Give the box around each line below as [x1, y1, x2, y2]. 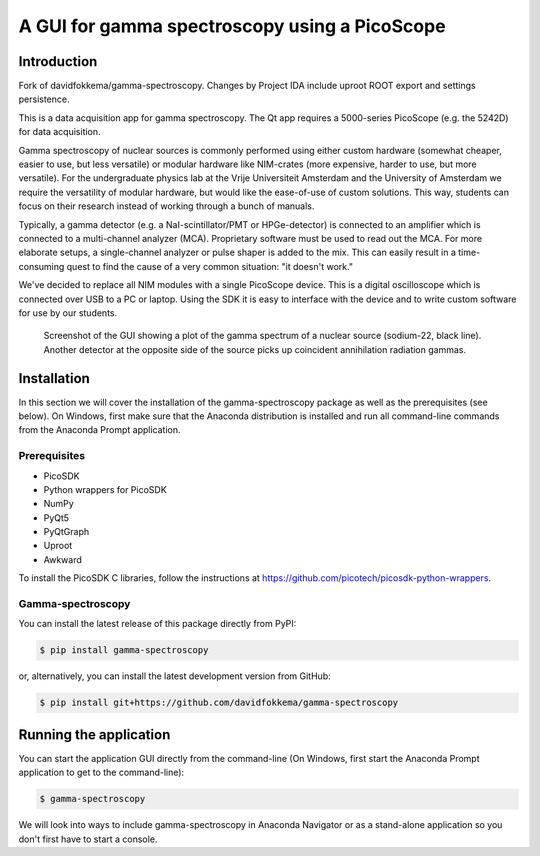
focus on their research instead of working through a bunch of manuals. [18, 200, 315, 212]
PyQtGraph [43, 526, 90, 538]
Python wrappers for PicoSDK [43, 483, 167, 495]
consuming [18, 260, 65, 272]
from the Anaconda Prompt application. [18, 424, 181, 436]
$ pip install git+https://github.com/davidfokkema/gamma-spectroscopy [39, 697, 399, 709]
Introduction [18, 53, 98, 70]
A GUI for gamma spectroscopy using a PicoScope [18, 15, 446, 37]
